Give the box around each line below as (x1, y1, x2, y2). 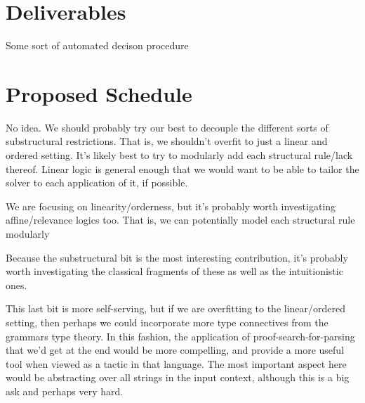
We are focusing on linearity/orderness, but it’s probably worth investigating (6, 198, 336, 213)
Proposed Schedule (6, 79, 192, 108)
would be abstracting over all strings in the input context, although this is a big (6, 370, 350, 385)
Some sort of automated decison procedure (6, 38, 189, 53)
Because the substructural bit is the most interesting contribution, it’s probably (6, 250, 348, 264)
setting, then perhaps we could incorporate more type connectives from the (6, 314, 328, 329)
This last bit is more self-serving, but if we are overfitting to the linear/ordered (6, 301, 346, 316)
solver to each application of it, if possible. (6, 175, 188, 190)
